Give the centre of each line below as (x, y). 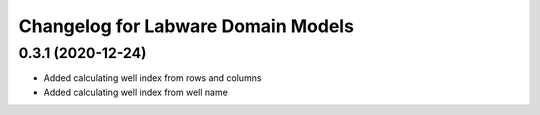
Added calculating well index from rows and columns (152, 78)
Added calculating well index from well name (136, 92)
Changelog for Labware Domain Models (186, 26)
